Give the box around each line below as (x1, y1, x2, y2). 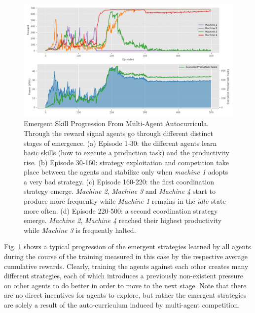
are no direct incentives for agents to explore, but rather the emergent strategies (4, 290, 246, 300)
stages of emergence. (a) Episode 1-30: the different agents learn (24, 137, 217, 148)
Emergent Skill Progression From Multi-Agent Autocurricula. (24, 118, 209, 129)
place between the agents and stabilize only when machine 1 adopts (24, 167, 228, 177)
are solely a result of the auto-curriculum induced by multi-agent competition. (4, 300, 240, 310)
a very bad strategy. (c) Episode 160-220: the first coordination (24, 176, 214, 186)
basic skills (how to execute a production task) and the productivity (24, 147, 229, 158)
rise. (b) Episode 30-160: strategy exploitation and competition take (24, 157, 229, 167)
